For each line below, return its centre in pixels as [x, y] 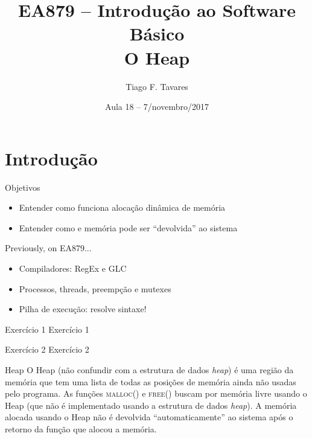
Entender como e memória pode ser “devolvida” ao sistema [128, 227]
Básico [157, 34]
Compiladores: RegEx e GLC [73, 268]
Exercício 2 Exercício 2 [47, 349]
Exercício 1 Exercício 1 [47, 329]
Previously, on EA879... [48, 248]
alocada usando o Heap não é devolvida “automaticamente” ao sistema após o [149, 417]
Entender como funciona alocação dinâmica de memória [122, 207]
